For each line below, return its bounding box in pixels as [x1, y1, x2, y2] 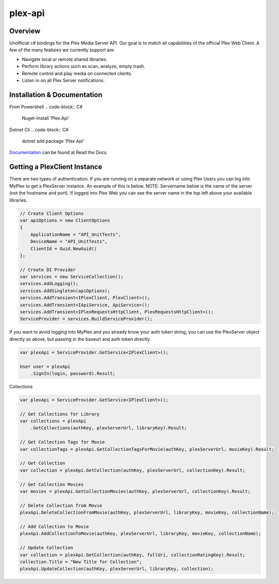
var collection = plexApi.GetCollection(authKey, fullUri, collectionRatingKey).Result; [20, 552, 246, 558]
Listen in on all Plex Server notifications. [22, 77, 105, 84]
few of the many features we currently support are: [9, 47, 115, 53]
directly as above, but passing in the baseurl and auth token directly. [9, 336, 151, 342]
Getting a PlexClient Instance [9, 162, 103, 171]
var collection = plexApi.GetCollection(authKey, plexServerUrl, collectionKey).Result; [20, 467, 246, 473]
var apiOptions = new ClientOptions [20, 217, 111, 223]
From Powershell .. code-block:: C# [9, 104, 83, 110]
